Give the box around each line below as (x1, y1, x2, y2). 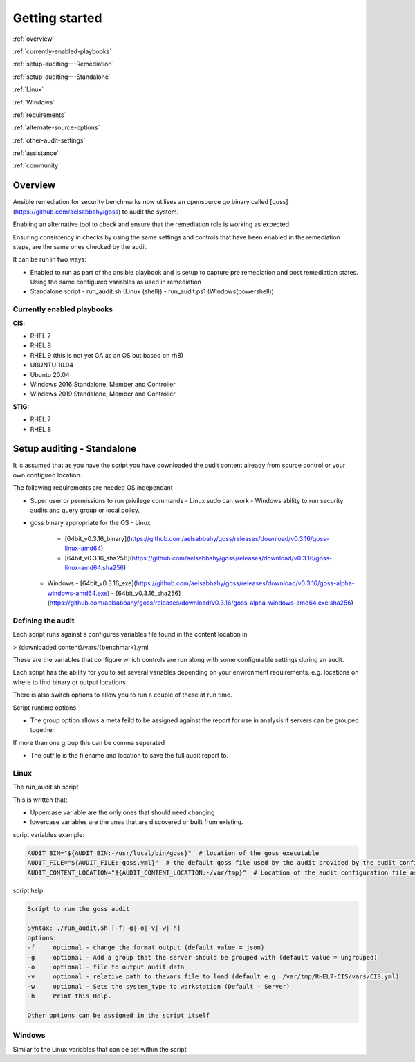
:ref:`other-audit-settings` (12, 136, 86, 145)
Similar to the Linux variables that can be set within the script (12, 1045, 187, 1053)
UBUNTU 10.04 (30, 360, 74, 369)
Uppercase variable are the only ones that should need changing (30, 808, 215, 816)
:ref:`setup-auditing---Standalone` (12, 73, 111, 81)
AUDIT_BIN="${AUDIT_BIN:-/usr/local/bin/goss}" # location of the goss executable (27, 849, 320, 857)
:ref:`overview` (12, 35, 55, 43)
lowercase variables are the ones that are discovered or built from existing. (30, 818, 243, 826)
